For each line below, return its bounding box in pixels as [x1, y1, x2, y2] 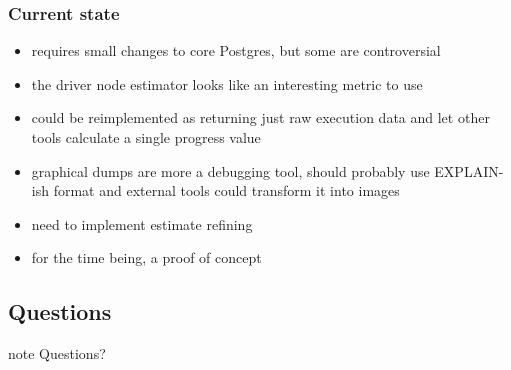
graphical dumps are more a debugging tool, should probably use [31, 160, 430, 181]
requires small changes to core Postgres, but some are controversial [31, 40, 441, 61]
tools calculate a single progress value [31, 127, 261, 147]
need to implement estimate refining [31, 213, 253, 234]
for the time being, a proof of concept [31, 247, 262, 268]
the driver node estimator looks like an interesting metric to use [31, 73, 423, 94]
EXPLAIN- [434, 160, 504, 181]
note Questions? [8, 343, 106, 364]
